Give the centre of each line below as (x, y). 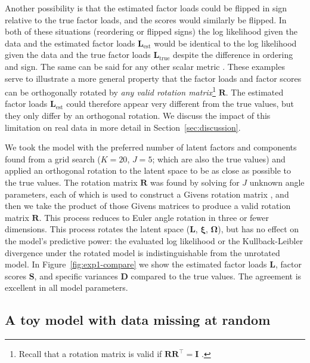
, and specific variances (76, 276)
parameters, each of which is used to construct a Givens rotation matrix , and (147, 194)
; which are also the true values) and (219, 159)
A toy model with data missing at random (138, 320)
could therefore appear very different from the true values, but (180, 104)
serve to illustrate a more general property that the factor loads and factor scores (153, 78)
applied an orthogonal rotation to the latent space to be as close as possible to (148, 170)
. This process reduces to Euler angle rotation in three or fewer (154, 217)
